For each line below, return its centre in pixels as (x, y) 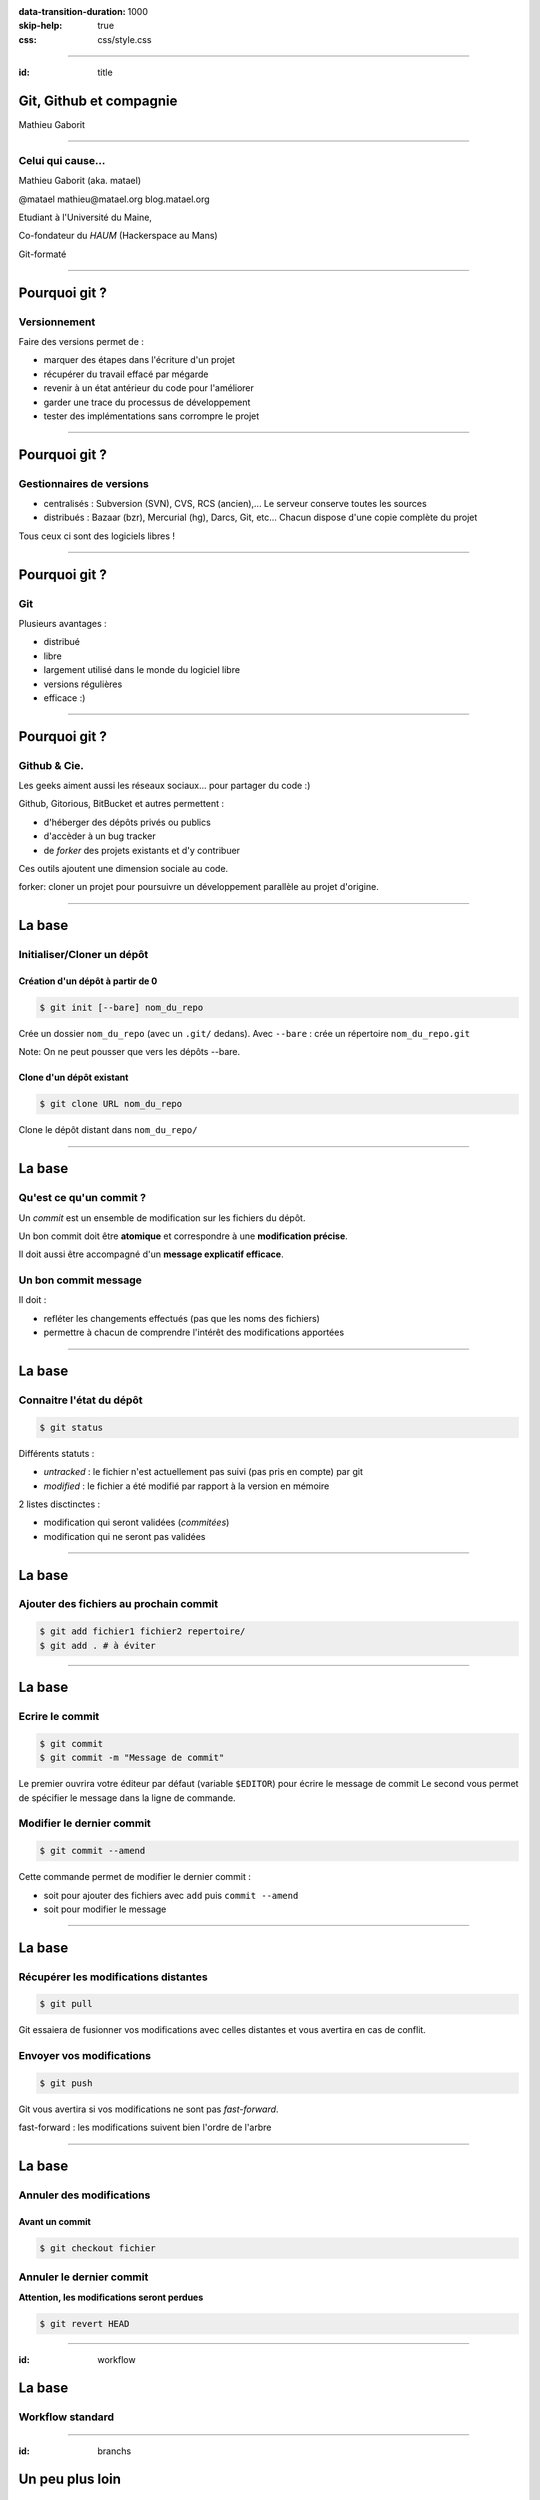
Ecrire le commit (59, 1717)
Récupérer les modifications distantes (113, 1977)
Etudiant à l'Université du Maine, (85, 217)
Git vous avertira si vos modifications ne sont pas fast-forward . (148, 2109)
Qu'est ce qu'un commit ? (82, 1198)
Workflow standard (66, 2417)
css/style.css (124, 39)
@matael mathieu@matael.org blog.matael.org (114, 199)
